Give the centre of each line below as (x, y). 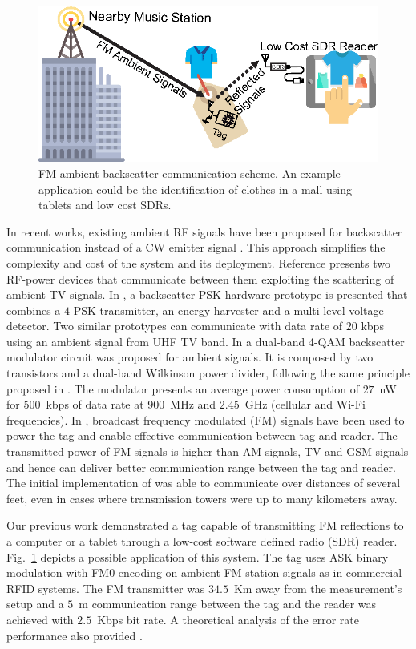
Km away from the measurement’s (318, 588)
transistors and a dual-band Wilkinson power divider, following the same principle (208, 373)
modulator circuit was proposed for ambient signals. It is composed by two (190, 357)
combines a (34, 310)
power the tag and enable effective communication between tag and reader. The (202, 435)
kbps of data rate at (95, 404)
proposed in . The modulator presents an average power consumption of (183, 388)
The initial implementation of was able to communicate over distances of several (204, 483)
